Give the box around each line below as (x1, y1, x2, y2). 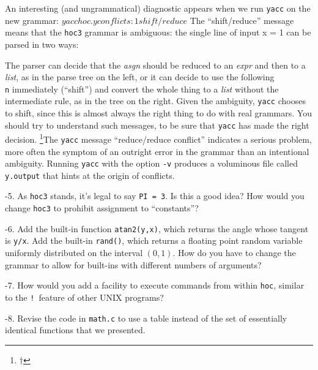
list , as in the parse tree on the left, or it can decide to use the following (5, 70, 275, 83)
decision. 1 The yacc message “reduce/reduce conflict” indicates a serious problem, (5, 131, 312, 145)
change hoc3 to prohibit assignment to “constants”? (5, 202, 199, 214)
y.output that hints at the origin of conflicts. (5, 168, 175, 181)
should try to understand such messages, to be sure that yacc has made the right (5, 118, 309, 131)
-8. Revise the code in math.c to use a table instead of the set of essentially (5, 311, 287, 324)
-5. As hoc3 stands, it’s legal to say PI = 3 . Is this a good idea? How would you (5, 189, 305, 202)
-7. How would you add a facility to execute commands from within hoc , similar (5, 279, 305, 292)
